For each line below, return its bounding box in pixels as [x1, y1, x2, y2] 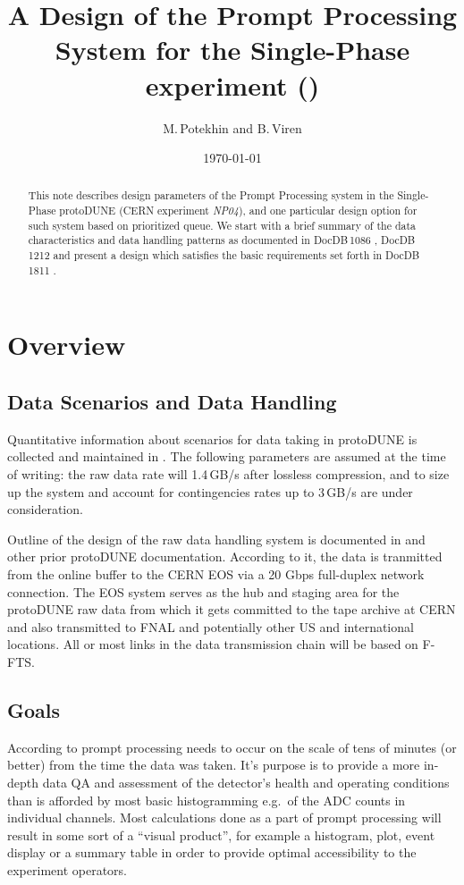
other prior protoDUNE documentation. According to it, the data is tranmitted [7, 547, 443, 566]
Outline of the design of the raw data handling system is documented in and [7, 529, 426, 548]
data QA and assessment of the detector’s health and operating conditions [42, 772, 450, 791]
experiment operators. [7, 860, 127, 879]
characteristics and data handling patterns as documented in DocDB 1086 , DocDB [28, 232, 416, 248]
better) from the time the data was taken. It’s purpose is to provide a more [7, 755, 420, 774]
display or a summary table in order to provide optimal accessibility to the [7, 843, 417, 862]
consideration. [7, 500, 83, 518]
